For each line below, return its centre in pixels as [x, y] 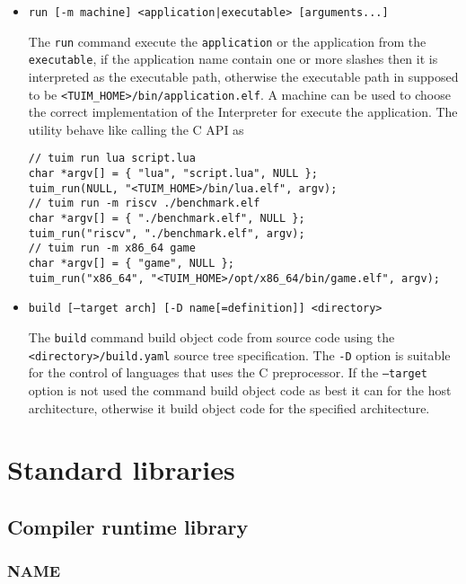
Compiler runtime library [128, 526]
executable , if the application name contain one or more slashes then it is [233, 59]
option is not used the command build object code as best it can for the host [240, 389]
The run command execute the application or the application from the [227, 41]
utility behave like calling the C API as [136, 129]
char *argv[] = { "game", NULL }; [131, 263]
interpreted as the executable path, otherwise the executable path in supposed [243, 76]
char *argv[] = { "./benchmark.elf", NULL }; [167, 219]
